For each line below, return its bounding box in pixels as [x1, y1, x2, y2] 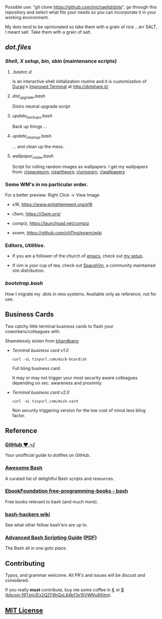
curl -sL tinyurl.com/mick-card [12, 399, 78, 404]
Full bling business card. [12, 365, 61, 371]
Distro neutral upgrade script [12, 103, 70, 109]
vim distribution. [12, 268, 45, 273]
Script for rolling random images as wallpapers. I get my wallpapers [12, 163, 148, 170]
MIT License [5, 606, 43, 615]
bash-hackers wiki [5, 511, 50, 518]
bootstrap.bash [5, 280, 43, 287]
